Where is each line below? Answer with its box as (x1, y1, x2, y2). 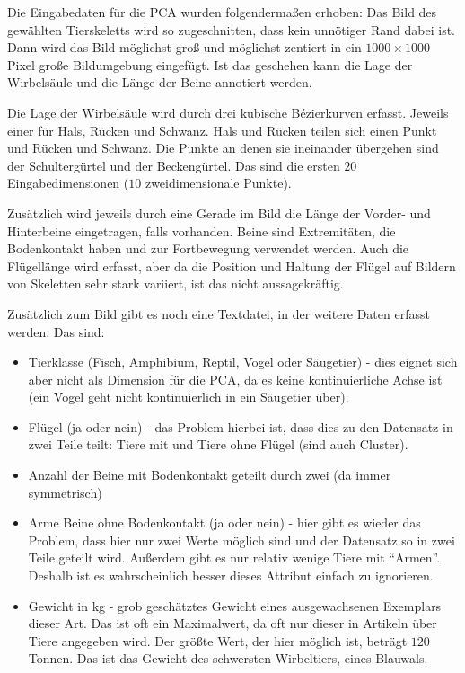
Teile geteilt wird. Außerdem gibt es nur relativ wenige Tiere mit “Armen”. (28, 548, 441, 567)
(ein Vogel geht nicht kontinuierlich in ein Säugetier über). (28, 387, 349, 406)
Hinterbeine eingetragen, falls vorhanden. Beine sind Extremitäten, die (7, 221, 396, 240)
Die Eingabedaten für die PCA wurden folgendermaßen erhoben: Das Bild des (7, 3, 437, 21)
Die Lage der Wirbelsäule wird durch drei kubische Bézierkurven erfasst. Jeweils (7, 102, 449, 121)
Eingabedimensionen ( (7, 173, 129, 192)
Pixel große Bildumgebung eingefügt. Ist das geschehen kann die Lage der (7, 55, 413, 74)
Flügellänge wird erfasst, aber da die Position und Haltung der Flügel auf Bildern (7, 256, 456, 275)
